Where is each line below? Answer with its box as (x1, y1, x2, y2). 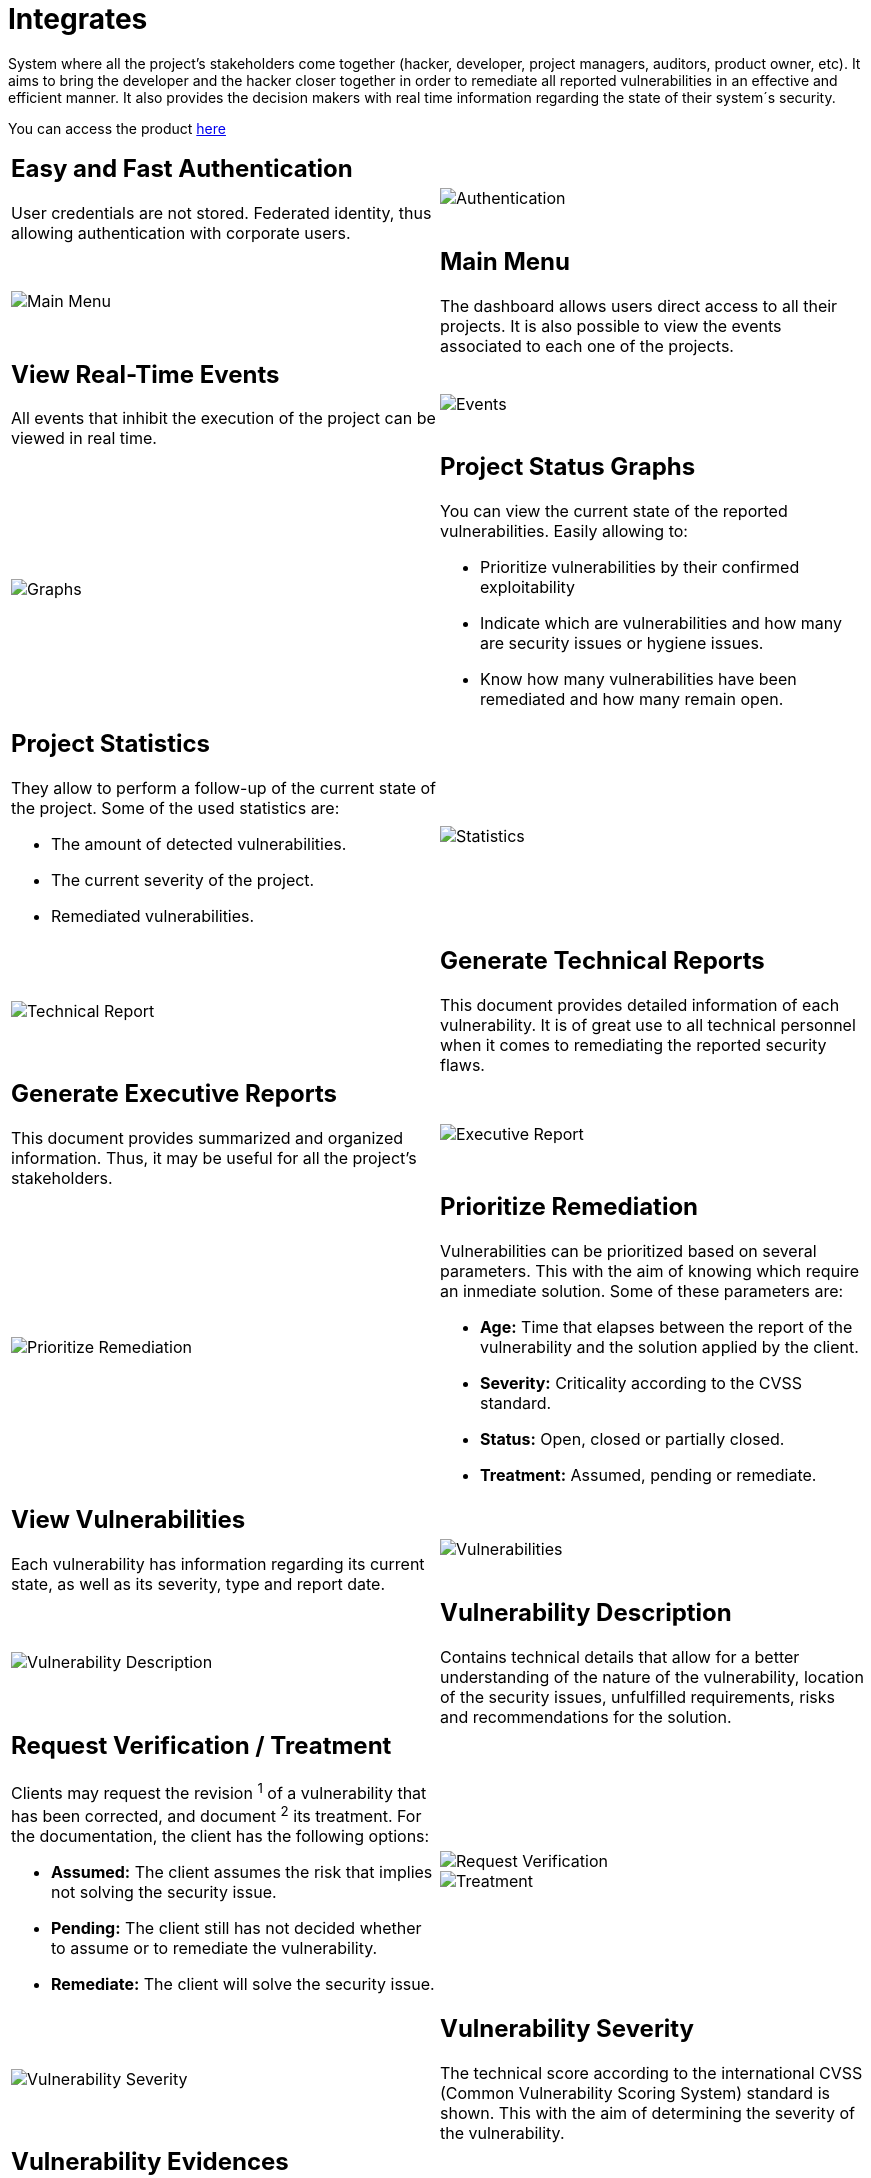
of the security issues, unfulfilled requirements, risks (440, 1686, 835, 1707)
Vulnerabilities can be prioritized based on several (440, 1241, 817, 1261)
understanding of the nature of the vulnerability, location (440, 1666, 864, 1687)
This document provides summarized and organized (11, 1128, 404, 1149)
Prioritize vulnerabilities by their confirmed (480, 557, 800, 578)
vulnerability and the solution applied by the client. (480, 1337, 859, 1357)
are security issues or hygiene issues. (480, 633, 764, 654)
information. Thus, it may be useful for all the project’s (11, 1148, 417, 1169)
